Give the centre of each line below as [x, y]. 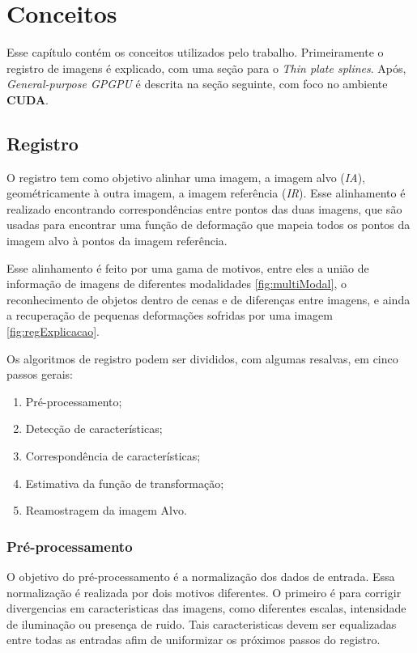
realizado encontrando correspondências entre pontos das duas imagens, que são [204, 208]
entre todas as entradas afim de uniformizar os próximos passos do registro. [194, 640]
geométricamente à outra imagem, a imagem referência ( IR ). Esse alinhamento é [206, 193]
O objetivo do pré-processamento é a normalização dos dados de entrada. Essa [201, 577]
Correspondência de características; [113, 456]
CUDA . [28, 99]
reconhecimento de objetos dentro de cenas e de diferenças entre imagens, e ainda [208, 299]
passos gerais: [40, 374]
